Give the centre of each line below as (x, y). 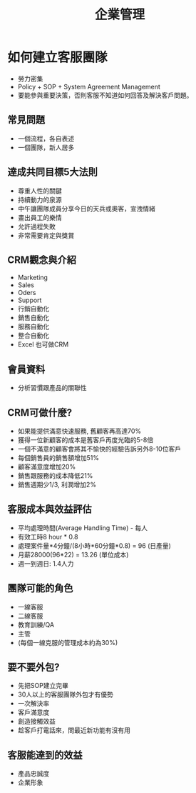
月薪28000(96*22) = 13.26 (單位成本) (73, 554)
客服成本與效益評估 (50, 509)
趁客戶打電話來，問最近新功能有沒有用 (74, 730)
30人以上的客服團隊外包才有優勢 (66, 694)
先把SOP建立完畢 (43, 686)
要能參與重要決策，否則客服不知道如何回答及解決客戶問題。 (105, 95)
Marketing (33, 278)
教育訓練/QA (36, 624)
